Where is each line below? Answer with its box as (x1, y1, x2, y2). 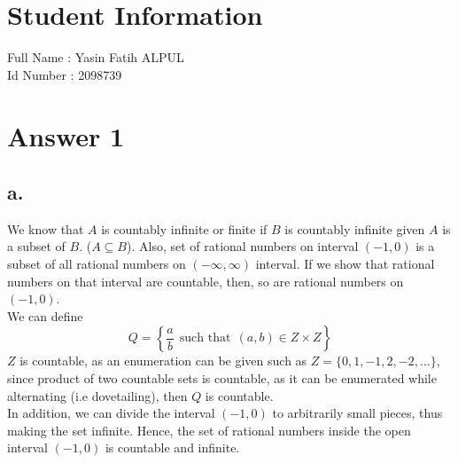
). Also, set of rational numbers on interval (126, 237, 359, 255)
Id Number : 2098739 (7, 65, 122, 83)
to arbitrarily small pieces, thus (272, 404, 443, 422)
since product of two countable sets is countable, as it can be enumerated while (7, 369, 437, 388)
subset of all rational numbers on (7, 255, 186, 273)
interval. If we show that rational (255, 255, 435, 273)
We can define (7, 306, 83, 325)
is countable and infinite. (105, 438, 240, 457)
